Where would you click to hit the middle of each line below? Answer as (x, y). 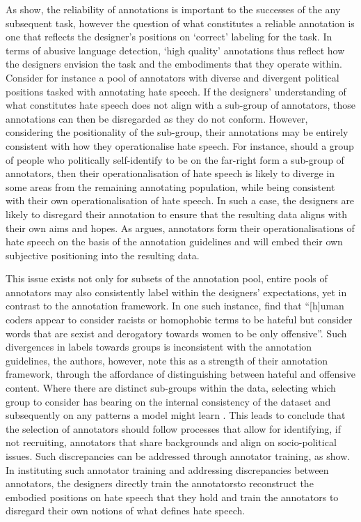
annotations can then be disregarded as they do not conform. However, (157, 118)
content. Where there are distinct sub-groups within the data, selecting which (171, 388)
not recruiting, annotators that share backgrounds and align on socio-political (171, 442)
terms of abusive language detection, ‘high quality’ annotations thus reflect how (175, 50)
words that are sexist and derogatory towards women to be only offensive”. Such (176, 333)
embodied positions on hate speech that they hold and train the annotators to (172, 497)
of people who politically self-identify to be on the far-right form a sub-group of (175, 159)
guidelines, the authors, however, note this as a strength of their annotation (167, 360)
